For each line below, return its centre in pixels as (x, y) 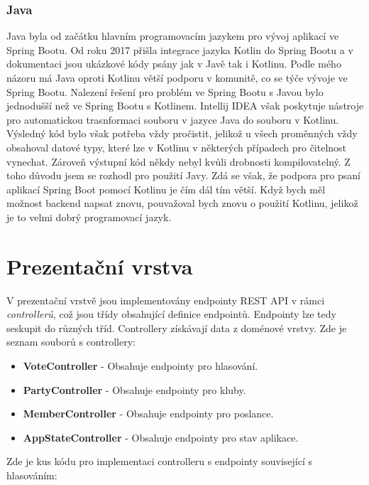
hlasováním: (32, 475)
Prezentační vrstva (100, 266)
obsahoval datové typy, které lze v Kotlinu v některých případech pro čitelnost (177, 147)
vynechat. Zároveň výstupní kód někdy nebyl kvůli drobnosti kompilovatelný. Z (178, 161)
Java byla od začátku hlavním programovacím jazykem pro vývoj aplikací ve (173, 36)
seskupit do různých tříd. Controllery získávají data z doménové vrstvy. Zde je (177, 327)
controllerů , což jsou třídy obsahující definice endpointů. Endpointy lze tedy (171, 314)
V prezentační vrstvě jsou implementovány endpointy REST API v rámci (166, 300)
